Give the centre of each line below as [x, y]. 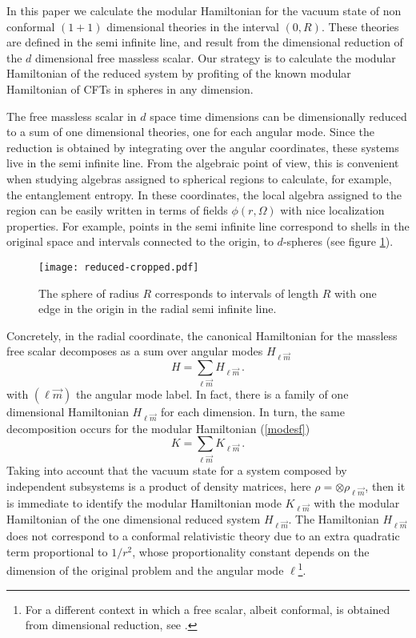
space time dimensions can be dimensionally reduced [278, 116]
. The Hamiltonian [334, 519]
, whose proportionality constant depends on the [251, 551]
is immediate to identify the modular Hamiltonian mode [144, 502]
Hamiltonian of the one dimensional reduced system [134, 519]
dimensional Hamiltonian [68, 411]
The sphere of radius [89, 293]
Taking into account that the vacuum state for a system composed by [177, 470]
